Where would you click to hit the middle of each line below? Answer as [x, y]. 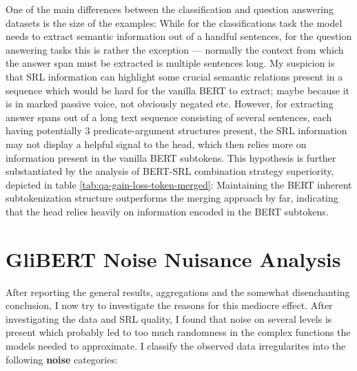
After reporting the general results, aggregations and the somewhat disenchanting [178, 291]
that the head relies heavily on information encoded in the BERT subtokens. [167, 211]
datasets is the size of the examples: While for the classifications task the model [174, 22]
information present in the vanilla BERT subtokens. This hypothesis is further [171, 157]
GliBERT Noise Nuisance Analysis [173, 258]
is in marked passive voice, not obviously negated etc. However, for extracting [170, 104]
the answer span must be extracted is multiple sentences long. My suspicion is [170, 63]
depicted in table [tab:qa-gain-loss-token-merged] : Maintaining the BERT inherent [179, 184]
